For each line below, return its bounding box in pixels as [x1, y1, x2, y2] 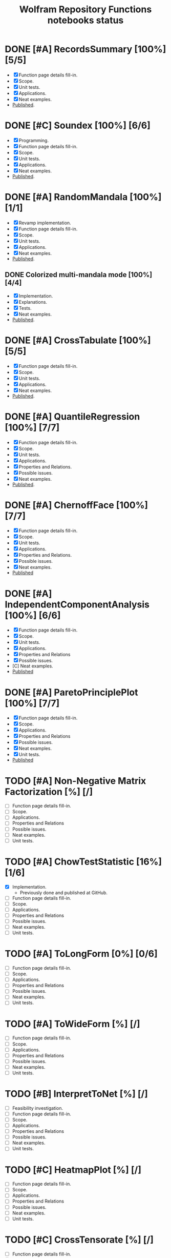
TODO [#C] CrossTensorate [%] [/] [5, 1234, 154, 1245]
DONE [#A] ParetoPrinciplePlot [5, 686, 139, 698]
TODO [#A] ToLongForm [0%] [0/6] [5, 948, 158, 960]
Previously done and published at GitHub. [19, 889, 108, 896]
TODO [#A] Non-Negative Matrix [5, 775, 146, 787]
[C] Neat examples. [12, 663, 53, 669]
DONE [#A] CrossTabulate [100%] [5, 335, 151, 346]
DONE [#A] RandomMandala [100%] [5, 191, 162, 203]
